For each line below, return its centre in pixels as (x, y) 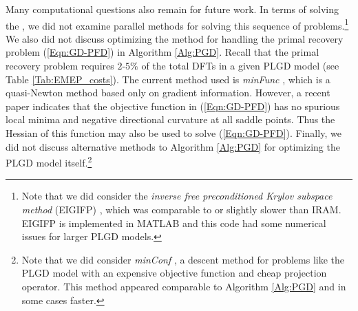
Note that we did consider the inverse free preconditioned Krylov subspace (177, 196)
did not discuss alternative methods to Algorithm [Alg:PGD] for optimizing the (173, 146)
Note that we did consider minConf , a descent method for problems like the (183, 259)
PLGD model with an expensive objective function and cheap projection (174, 273)
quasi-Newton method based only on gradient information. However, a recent (168, 93)
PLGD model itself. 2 (49, 161)
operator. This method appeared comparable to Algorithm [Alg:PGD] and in (184, 286)
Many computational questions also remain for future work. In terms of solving (172, 9)
